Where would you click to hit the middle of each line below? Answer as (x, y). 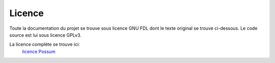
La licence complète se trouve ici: (45, 44)
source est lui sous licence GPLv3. (45, 35)
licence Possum (39, 51)
